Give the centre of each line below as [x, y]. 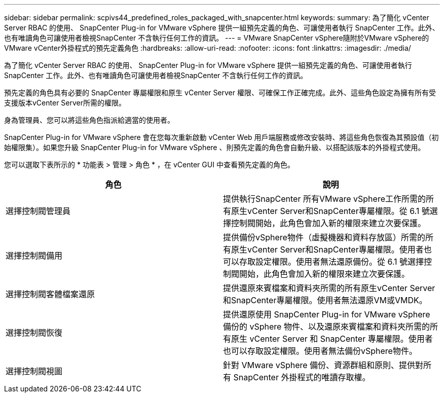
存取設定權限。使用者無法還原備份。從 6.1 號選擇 [332, 262]
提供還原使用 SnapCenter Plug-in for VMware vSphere [327, 314]
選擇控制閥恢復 [34, 333]
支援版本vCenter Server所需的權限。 [65, 103]
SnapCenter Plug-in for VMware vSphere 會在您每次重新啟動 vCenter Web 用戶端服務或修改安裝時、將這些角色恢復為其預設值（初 [221, 137]
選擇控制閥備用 [34, 256]
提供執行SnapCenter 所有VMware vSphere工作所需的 [324, 199]
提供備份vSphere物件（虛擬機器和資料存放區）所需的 [324, 237]
